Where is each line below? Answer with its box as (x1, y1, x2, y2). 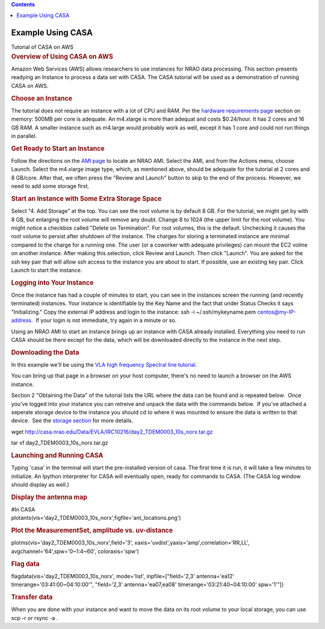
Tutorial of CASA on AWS (11, 43, 74, 51)
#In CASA (11, 506, 36, 513)
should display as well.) (11, 481, 69, 488)
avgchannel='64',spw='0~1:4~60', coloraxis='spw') (11, 548, 140, 555)
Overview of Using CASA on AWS (11, 52, 114, 60)
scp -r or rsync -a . (11, 614, 58, 621)
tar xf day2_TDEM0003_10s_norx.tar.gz (11, 439, 108, 446)
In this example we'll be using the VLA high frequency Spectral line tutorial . (11, 361, 197, 368)
